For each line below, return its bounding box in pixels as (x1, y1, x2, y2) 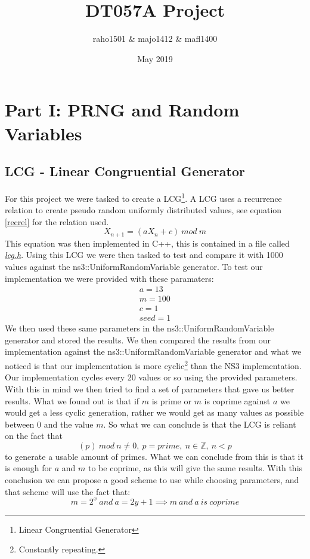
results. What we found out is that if (5, 394, 139, 407)
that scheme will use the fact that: (5, 485, 131, 497)
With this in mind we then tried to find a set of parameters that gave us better (5, 382, 294, 395)
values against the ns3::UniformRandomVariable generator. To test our (5, 260, 263, 272)
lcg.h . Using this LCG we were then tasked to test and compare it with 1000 (5, 248, 283, 261)
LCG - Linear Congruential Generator (5, 162, 245, 180)
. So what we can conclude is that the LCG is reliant (103, 417, 296, 430)
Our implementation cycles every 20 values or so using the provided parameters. (5, 371, 297, 383)
